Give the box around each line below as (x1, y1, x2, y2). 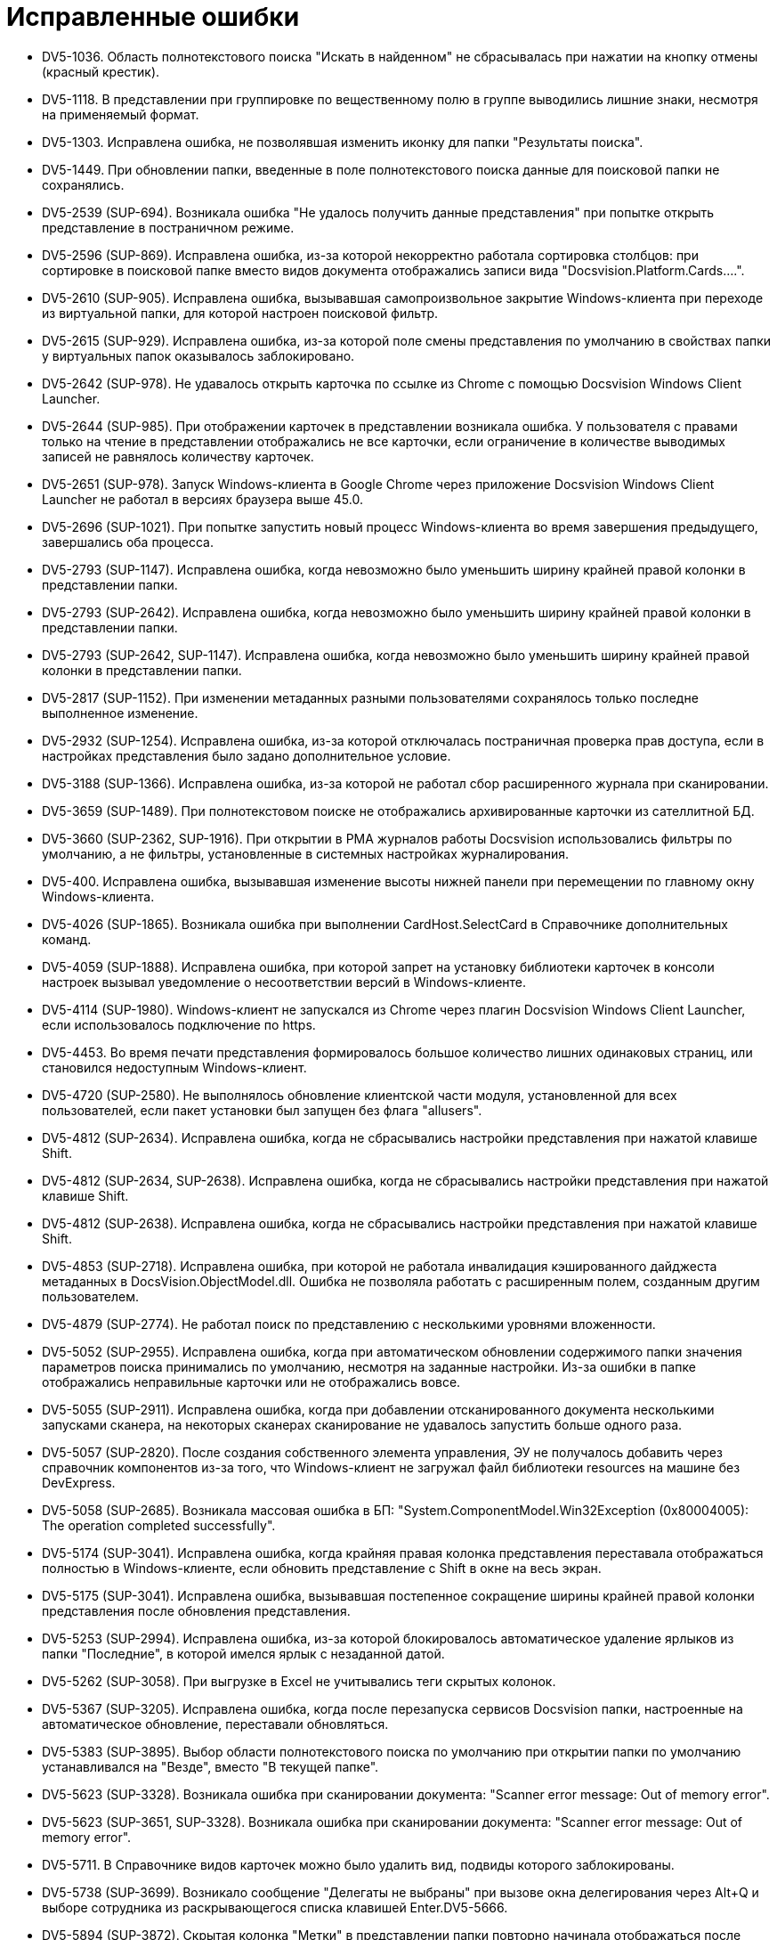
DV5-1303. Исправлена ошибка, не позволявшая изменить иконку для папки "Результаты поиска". (42, 134, 643, 150)
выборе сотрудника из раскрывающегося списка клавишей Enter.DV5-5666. (42, 1899, 508, 1915)
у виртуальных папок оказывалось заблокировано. (42, 347, 355, 363)
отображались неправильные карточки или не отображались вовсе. (42, 1373, 461, 1390)
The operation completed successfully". (42, 1517, 276, 1533)
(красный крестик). (42, 63, 160, 79)
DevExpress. (42, 1474, 116, 1490)
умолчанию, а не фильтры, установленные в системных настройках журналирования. (42, 845, 570, 861)
